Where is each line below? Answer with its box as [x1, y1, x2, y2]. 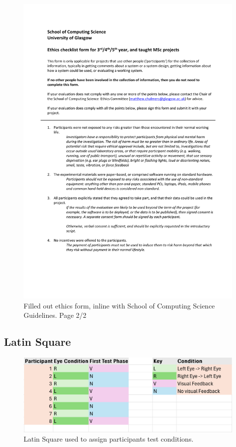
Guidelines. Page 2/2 [24, 310, 87, 320]
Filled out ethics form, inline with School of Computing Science [24, 300, 215, 310]
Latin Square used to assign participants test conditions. [24, 434, 194, 444]
